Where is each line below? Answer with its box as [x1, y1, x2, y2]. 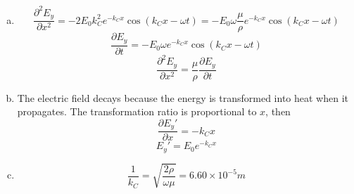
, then [265, 104, 291, 119]
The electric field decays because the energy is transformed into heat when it [17, 90, 348, 105]
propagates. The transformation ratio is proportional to [17, 104, 257, 119]
